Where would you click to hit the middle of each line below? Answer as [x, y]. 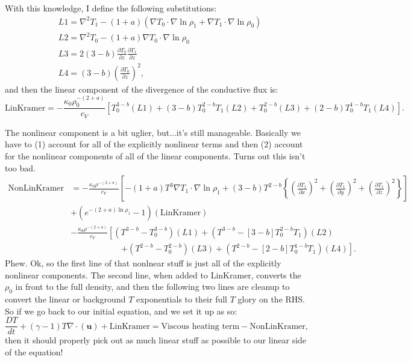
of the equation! [34, 352]
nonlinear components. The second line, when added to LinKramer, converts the [153, 275]
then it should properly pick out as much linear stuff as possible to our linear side [156, 340]
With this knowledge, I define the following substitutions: [111, 8]
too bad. [20, 167]
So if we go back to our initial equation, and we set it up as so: [121, 311]
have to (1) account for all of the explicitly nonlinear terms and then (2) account [154, 144]
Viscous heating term [200, 326]
